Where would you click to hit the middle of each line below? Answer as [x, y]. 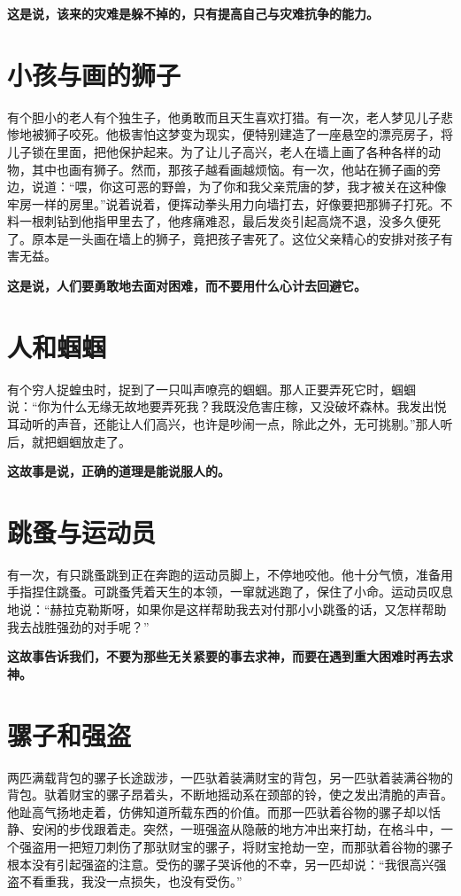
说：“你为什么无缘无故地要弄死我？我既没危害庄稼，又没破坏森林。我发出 [221, 406]
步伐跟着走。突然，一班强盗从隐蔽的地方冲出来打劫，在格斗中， [254, 829]
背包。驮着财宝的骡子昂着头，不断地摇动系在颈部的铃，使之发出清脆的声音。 [230, 795]
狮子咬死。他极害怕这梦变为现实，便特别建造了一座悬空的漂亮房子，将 [248, 134]
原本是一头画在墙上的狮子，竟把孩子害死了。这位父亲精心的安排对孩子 [236, 238]
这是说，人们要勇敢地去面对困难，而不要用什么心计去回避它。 [187, 286]
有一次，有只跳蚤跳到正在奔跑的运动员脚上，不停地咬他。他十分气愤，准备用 [230, 574]
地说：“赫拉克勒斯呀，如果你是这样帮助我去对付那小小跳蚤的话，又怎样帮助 [227, 609]
